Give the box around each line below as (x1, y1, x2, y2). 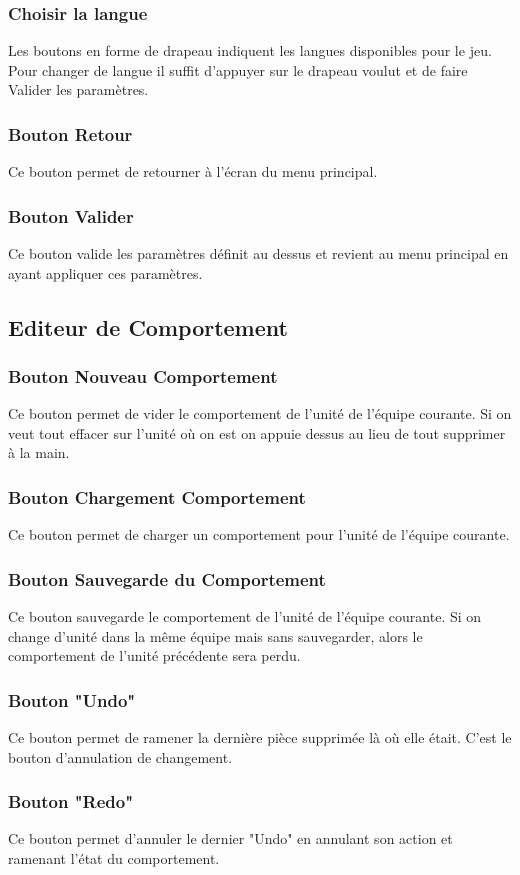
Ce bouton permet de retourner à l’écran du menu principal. (8, 161, 378, 182)
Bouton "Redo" (8, 789, 134, 814)
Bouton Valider (8, 203, 134, 228)
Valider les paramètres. (8, 79, 149, 100)
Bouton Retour (8, 121, 133, 146)
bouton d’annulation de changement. (8, 746, 233, 767)
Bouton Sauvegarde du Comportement (8, 566, 326, 591)
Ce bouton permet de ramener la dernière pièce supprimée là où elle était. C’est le (8, 727, 512, 748)
